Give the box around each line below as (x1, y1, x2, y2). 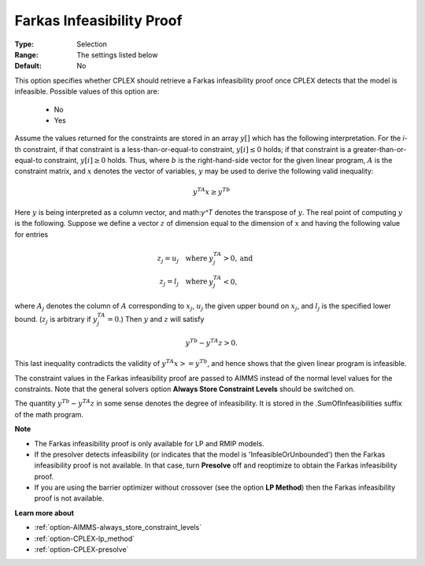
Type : (14, 39, 35, 49)
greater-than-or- (353, 144, 407, 154)
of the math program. (14, 409, 84, 419)
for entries (14, 229, 49, 239)
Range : (14, 50, 39, 59)
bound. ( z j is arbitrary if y (14, 315, 98, 326)
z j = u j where (157, 253, 208, 265)
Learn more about (14, 508, 75, 517)
